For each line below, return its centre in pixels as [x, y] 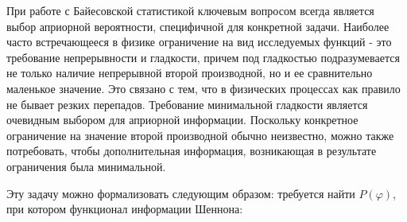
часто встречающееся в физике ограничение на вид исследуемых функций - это [199, 42]
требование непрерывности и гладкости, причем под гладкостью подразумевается [203, 57]
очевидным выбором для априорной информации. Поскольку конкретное [182, 120]
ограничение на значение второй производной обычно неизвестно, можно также [200, 135]
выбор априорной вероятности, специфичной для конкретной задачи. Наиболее [198, 26]
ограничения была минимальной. [86, 166]
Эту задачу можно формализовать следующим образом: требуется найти [181, 193]
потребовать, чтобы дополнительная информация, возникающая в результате [192, 151]
